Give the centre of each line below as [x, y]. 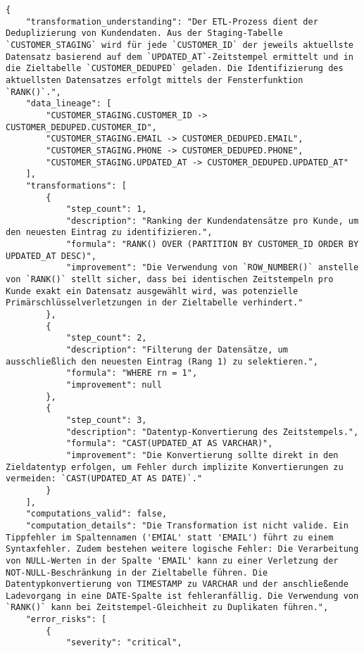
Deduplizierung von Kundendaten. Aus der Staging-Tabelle [144, 33]
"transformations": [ [76, 185]
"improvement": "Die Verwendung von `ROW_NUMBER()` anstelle [212, 268]
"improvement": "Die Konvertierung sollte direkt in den [202, 455]
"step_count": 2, [106, 338]
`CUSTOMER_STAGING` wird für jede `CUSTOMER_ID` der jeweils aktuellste [180, 45]
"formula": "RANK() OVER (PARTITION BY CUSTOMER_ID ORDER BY [212, 245]
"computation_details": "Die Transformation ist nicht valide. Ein [187, 525]
